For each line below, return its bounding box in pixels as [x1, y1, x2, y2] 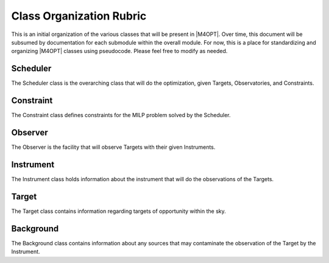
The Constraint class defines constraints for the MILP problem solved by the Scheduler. [11, 112, 231, 119]
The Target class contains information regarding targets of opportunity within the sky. [11, 207, 226, 215]
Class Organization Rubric [11, 9, 147, 23]
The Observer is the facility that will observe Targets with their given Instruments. [11, 143, 216, 151]
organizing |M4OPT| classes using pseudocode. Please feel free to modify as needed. [11, 48, 228, 55]
